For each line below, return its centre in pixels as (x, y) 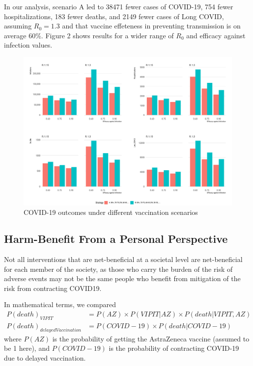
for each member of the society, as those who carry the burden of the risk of (118, 269)
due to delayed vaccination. (45, 357)
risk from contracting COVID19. (53, 288)
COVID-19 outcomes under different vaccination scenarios (111, 212)
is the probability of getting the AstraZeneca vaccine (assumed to (151, 338)
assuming (18, 26)
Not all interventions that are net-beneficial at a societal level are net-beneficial (123, 259)
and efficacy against (216, 35)
